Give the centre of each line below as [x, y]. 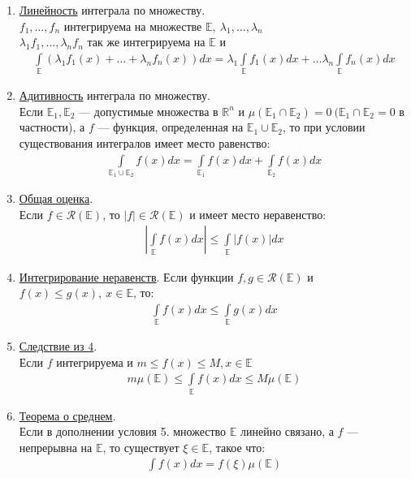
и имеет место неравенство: [258, 214]
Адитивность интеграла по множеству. [115, 95]
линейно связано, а [287, 431]
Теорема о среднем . [67, 415]
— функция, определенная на [171, 127]
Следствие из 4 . [58, 346]
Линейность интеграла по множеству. [112, 10]
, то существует [141, 447]
